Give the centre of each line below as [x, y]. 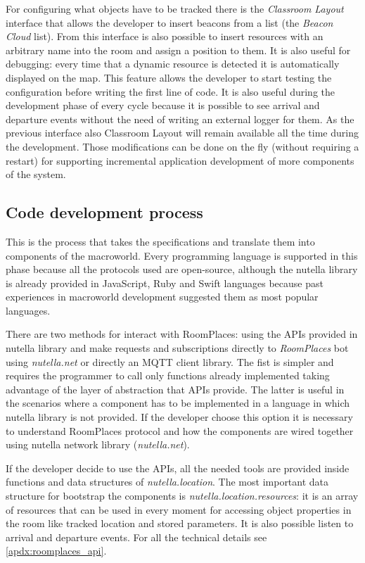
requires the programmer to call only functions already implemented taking [168, 375]
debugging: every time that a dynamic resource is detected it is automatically [173, 64]
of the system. [36, 174]
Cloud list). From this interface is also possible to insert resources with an [165, 36]
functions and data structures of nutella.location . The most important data [167, 482]
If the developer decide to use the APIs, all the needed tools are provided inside [178, 468]
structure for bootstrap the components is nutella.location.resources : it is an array [182, 496]
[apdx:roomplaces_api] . [56, 551]
